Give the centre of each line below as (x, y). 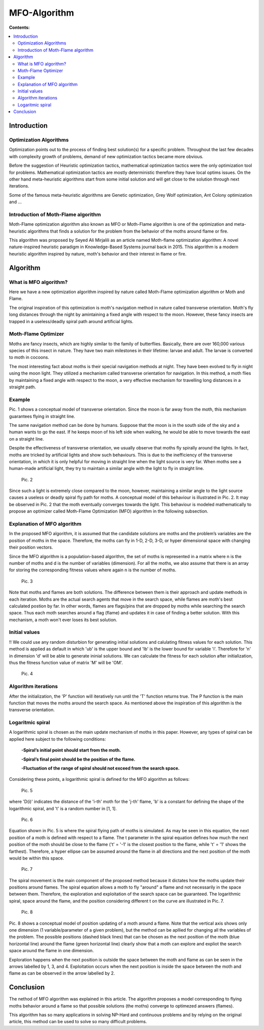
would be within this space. (37, 858)
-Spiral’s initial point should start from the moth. (71, 750)
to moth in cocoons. (29, 357)
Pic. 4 (27, 674)
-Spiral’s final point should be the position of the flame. (78, 759)
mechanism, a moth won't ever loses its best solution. (63, 620)
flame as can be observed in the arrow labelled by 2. (62, 973)
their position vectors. (31, 547)
